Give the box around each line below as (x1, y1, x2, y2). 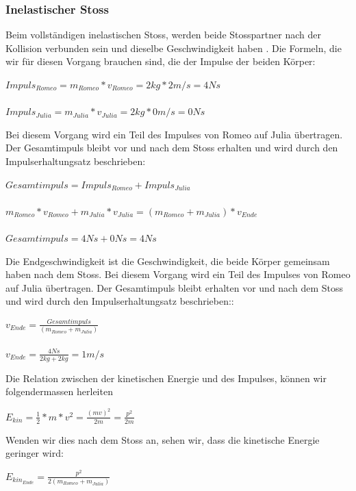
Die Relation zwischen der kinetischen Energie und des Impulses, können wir (5, 370, 327, 385)
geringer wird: (5, 446, 64, 460)
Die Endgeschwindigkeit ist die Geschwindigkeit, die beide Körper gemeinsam (5, 253, 330, 268)
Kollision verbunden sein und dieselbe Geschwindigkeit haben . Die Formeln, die (5, 40, 342, 55)
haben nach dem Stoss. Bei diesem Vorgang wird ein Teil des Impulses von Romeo (5, 267, 351, 281)
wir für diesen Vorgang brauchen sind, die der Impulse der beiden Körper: (5, 54, 316, 68)
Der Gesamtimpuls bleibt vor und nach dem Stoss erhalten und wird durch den (5, 140, 338, 155)
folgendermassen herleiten (5, 384, 113, 399)
